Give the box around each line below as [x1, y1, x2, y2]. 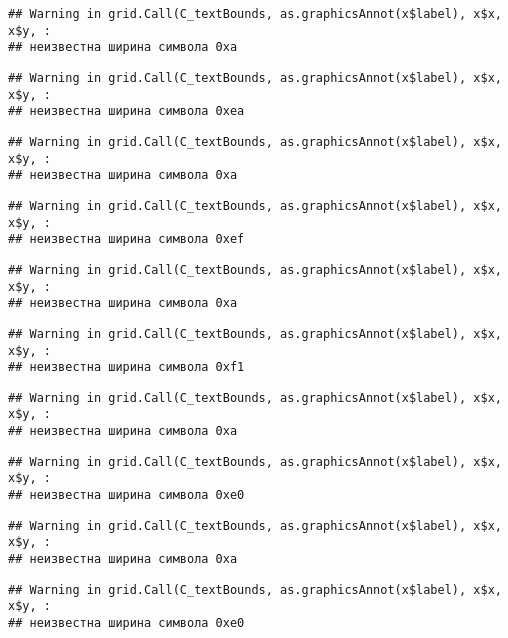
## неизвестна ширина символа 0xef [8, 232, 245, 247]
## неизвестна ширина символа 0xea [8, 104, 245, 119]
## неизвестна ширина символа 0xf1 [8, 360, 245, 375]
